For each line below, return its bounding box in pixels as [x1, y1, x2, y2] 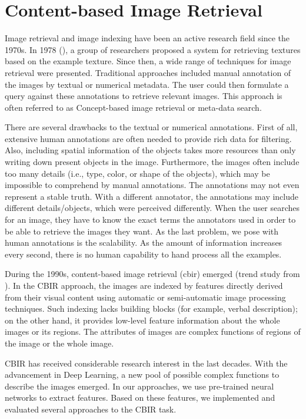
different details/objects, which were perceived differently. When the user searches [5, 202, 300, 214]
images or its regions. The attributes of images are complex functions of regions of [5, 325, 301, 338]
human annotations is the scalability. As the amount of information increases [5, 236, 282, 249]
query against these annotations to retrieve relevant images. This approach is [5, 90, 282, 102]
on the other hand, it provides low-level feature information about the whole [5, 314, 280, 326]
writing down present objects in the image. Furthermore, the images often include [5, 156, 300, 168]
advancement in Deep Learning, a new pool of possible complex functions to [5, 368, 280, 381]
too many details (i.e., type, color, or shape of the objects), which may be [5, 167, 270, 179]
